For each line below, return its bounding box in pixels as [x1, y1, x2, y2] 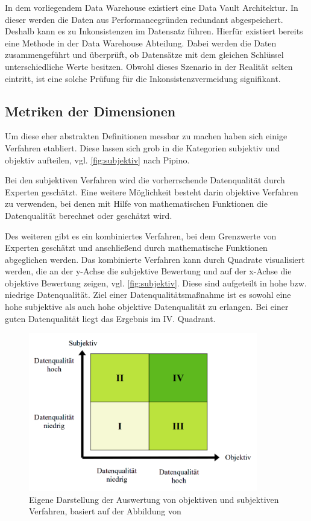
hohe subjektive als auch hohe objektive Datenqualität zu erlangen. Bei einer [5, 300, 289, 313]
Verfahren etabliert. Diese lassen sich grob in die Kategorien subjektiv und [5, 141, 280, 154]
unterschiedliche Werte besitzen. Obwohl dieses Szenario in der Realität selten [5, 60, 293, 72]
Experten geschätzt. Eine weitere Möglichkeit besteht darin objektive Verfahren [5, 185, 298, 198]
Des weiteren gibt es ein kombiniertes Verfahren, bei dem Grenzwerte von [5, 229, 277, 242]
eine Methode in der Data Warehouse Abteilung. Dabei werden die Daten [5, 36, 277, 49]
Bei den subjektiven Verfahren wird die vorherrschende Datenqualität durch [5, 174, 285, 186]
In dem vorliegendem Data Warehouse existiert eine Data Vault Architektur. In [5, 1, 298, 13]
